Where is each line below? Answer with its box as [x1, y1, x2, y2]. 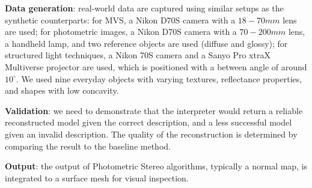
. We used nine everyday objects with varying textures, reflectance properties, [16, 72, 302, 85]
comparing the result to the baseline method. [5, 139, 171, 152]
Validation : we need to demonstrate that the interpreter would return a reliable [5, 104, 303, 117]
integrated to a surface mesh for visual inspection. [5, 171, 189, 184]
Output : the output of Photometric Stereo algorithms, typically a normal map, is [5, 160, 308, 172]
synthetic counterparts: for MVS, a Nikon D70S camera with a [5, 13, 236, 26]
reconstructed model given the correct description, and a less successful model [5, 116, 292, 129]
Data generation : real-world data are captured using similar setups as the [5, 2, 284, 14]
